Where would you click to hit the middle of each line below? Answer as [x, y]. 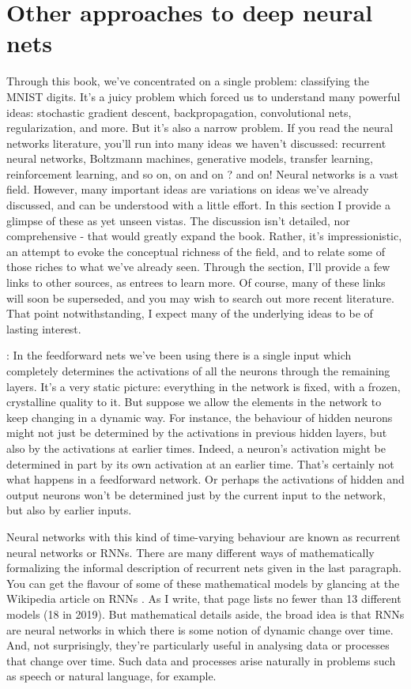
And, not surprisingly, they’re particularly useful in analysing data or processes [198, 645]
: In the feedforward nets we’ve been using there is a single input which [179, 355]
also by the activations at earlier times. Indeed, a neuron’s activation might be [196, 448]
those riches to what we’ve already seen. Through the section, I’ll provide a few [198, 267]
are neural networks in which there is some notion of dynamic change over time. [200, 629]
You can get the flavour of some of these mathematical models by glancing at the [203, 583]
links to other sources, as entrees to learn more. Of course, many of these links [196, 282]
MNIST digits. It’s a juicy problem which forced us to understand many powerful [204, 96]
